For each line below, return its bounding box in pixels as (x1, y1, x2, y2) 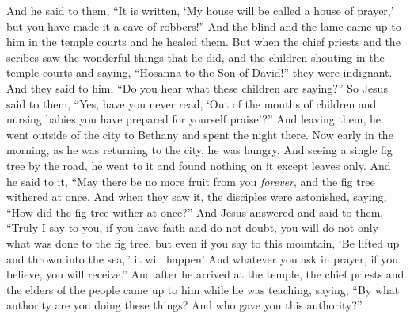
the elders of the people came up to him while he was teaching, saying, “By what (6, 281, 400, 297)
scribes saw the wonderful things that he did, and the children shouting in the (6, 48, 385, 65)
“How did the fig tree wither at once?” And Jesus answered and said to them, (6, 203, 384, 220)
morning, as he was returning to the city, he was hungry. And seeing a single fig (6, 142, 393, 158)
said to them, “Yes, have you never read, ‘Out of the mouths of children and (6, 95, 377, 112)
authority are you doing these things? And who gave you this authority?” (6, 297, 363, 313)
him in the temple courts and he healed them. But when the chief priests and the (6, 33, 401, 50)
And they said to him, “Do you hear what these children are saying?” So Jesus (6, 79, 388, 96)
